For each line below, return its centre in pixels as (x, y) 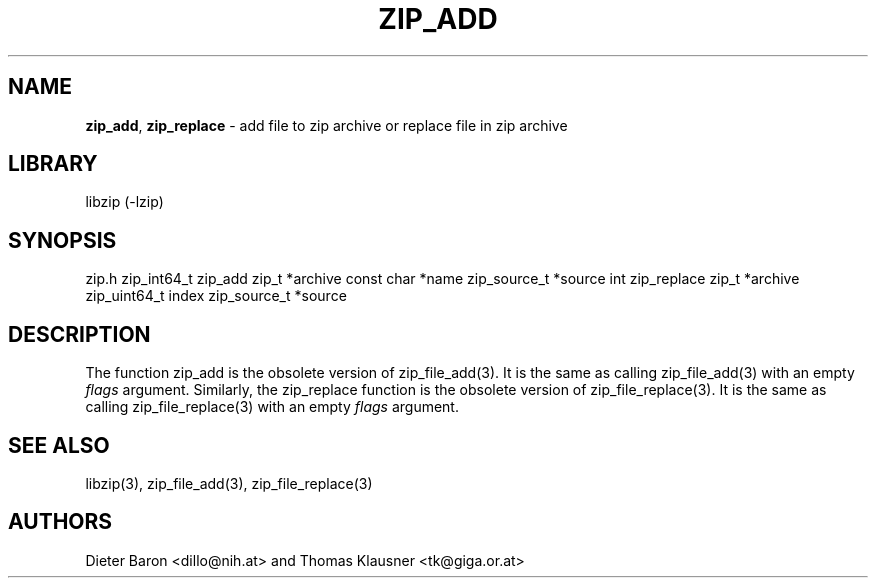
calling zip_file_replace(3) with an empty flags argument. (272, 407)
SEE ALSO (59, 445)
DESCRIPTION (79, 334)
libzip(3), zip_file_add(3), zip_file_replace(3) (229, 483)
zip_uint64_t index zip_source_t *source (216, 296)
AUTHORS (60, 522)
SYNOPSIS (62, 240)
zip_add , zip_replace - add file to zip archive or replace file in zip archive (326, 125)
